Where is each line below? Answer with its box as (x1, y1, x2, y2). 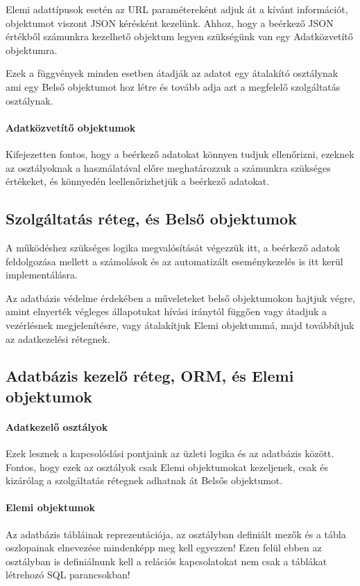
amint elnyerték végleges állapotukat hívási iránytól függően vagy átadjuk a (6, 304, 327, 319)
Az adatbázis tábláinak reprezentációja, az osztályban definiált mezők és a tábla (6, 526, 346, 541)
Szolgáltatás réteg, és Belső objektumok (6, 208, 297, 229)
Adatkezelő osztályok (6, 419, 108, 434)
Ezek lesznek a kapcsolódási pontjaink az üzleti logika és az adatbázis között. (6, 446, 334, 461)
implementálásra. (6, 267, 78, 282)
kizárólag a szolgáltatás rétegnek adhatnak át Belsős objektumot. (6, 473, 283, 488)
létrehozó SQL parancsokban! (6, 567, 130, 582)
